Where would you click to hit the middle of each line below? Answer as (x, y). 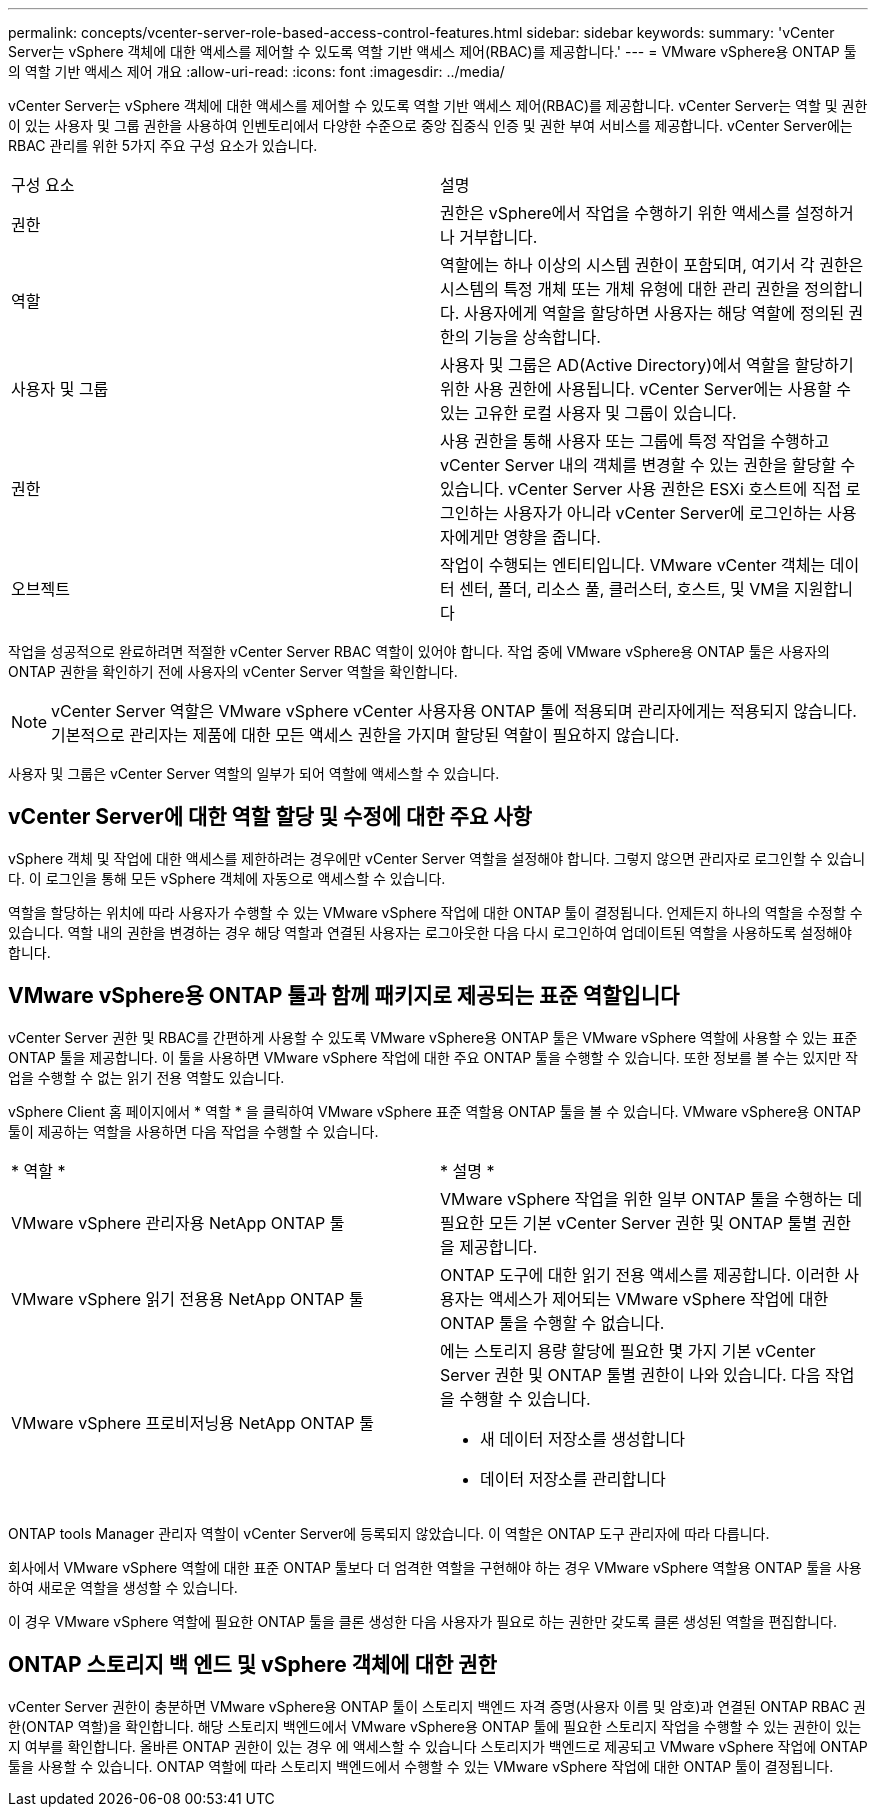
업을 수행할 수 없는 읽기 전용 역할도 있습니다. (146, 1077)
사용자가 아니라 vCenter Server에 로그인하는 (663, 513)
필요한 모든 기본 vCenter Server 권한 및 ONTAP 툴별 (628, 1222)
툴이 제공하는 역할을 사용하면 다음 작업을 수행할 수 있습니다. (193, 1131)
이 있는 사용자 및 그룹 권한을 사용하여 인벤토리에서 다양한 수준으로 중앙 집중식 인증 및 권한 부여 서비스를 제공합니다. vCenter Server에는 (430, 125)
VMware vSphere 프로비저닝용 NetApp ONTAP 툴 (192, 1422)
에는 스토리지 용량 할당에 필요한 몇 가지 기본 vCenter (628, 1350)
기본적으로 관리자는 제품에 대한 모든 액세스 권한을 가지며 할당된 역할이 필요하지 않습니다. (365, 735)
